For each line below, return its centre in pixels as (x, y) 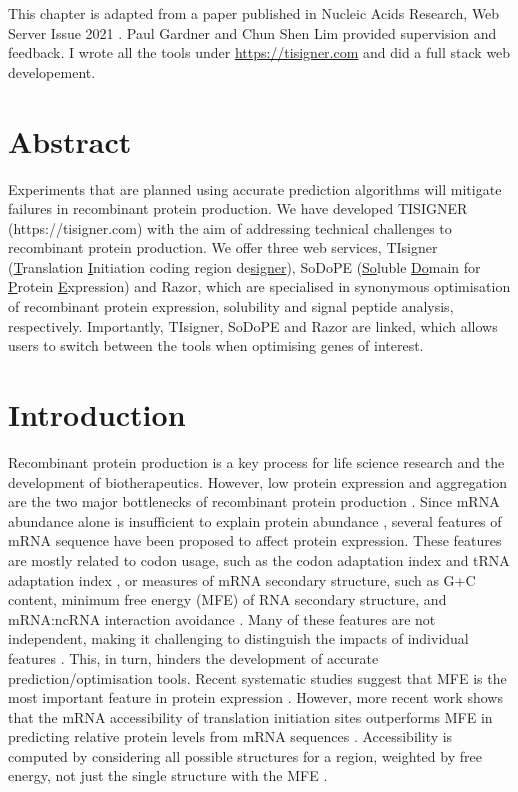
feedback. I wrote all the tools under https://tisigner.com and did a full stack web (259, 52)
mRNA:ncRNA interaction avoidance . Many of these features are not (222, 618)
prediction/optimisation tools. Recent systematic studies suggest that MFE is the (257, 677)
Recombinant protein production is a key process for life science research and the (256, 461)
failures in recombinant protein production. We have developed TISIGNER (238, 208)
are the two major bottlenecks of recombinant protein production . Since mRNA (254, 501)
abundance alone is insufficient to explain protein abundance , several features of (255, 520)
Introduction (97, 414)
